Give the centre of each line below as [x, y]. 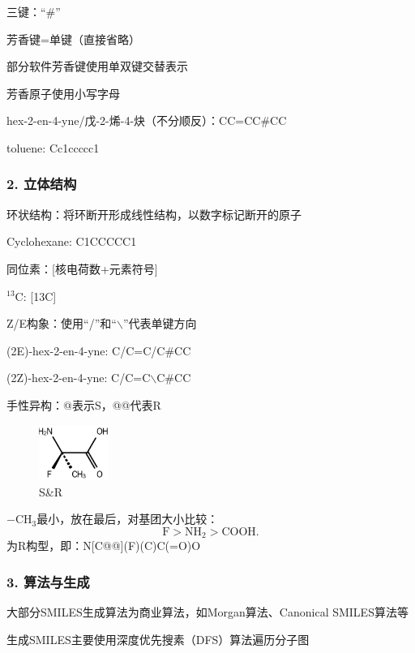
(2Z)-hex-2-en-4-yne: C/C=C [79, 378]
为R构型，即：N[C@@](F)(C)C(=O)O [104, 546]
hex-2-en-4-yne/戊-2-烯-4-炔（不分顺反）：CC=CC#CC [147, 120]
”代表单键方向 [160, 323]
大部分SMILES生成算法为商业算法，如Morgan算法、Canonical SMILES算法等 [207, 612]
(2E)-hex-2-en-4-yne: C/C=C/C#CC [99, 350]
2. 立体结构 [42, 184]
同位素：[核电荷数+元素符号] [82, 268]
